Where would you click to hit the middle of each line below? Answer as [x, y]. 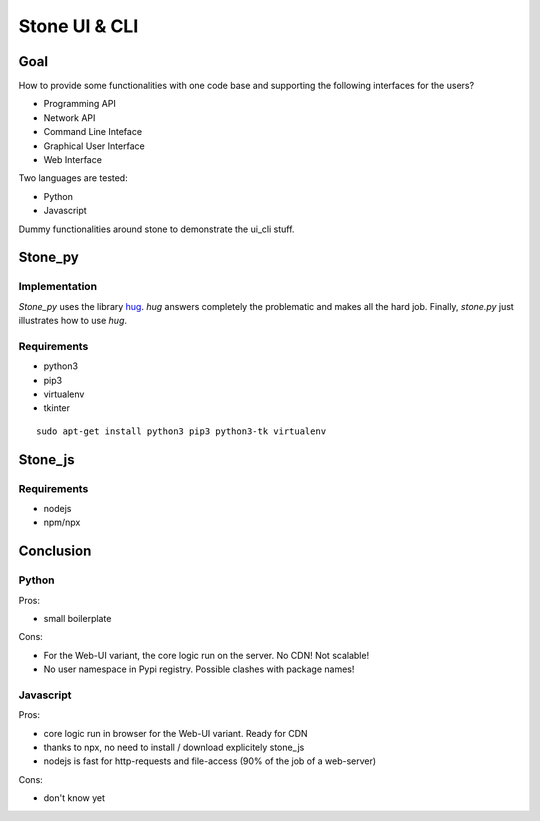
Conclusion [55, 551]
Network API [69, 117]
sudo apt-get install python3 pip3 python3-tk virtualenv [181, 431]
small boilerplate [77, 618]
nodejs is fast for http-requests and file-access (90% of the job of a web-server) [210, 761]
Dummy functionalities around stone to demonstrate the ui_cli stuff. [156, 229]
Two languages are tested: [73, 178]
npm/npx [62, 522]
